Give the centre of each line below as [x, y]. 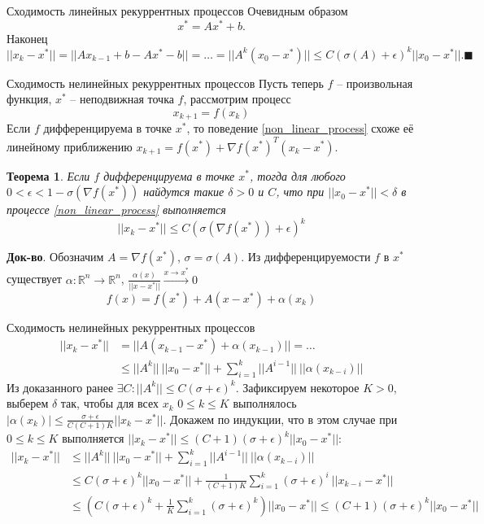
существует [34, 279]
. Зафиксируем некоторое [297, 387]
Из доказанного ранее [60, 387]
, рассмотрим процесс [237, 99]
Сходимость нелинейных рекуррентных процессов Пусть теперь [165, 83]
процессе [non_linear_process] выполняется [116, 210]
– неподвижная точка [122, 99]
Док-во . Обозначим [55, 257]
